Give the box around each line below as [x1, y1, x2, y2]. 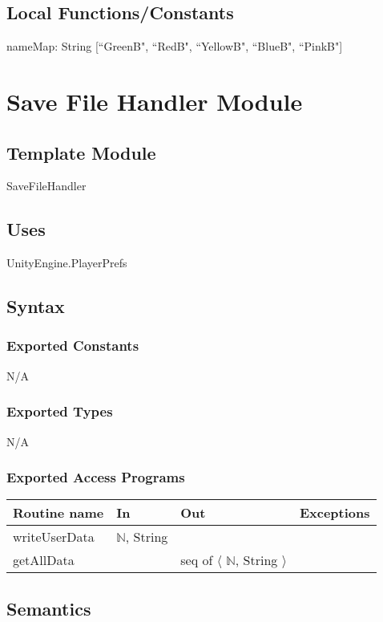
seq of [180, 551, 213, 570]
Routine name [13, 503, 104, 522]
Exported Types [6, 401, 113, 421]
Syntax [6, 294, 65, 319]
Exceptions [299, 503, 370, 522]
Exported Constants [6, 335, 139, 356]
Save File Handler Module [6, 84, 303, 117]
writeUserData [13, 527, 95, 547]
